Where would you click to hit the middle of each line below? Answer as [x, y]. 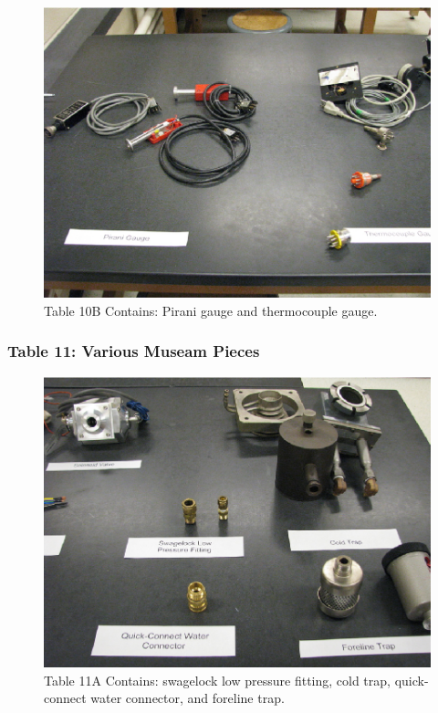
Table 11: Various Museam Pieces [134, 351]
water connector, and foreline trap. [188, 698]
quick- [412, 680]
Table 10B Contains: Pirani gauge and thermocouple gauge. [211, 310]
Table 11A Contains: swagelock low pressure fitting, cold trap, [217, 680]
